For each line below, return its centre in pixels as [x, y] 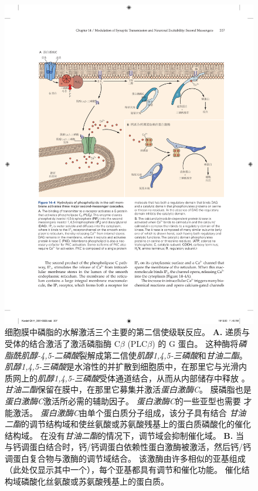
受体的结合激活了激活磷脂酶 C [62, 343]
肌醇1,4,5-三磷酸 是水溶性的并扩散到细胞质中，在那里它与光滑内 [126, 366]
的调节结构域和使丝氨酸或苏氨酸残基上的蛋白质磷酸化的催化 [136, 424]
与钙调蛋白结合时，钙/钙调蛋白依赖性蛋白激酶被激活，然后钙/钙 [128, 447]
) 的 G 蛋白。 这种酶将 [195, 343]
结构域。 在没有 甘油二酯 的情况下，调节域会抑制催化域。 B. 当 [124, 435]
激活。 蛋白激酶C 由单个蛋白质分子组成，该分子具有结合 [120, 412]
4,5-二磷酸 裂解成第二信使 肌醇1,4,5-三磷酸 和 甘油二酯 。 [144, 355]
